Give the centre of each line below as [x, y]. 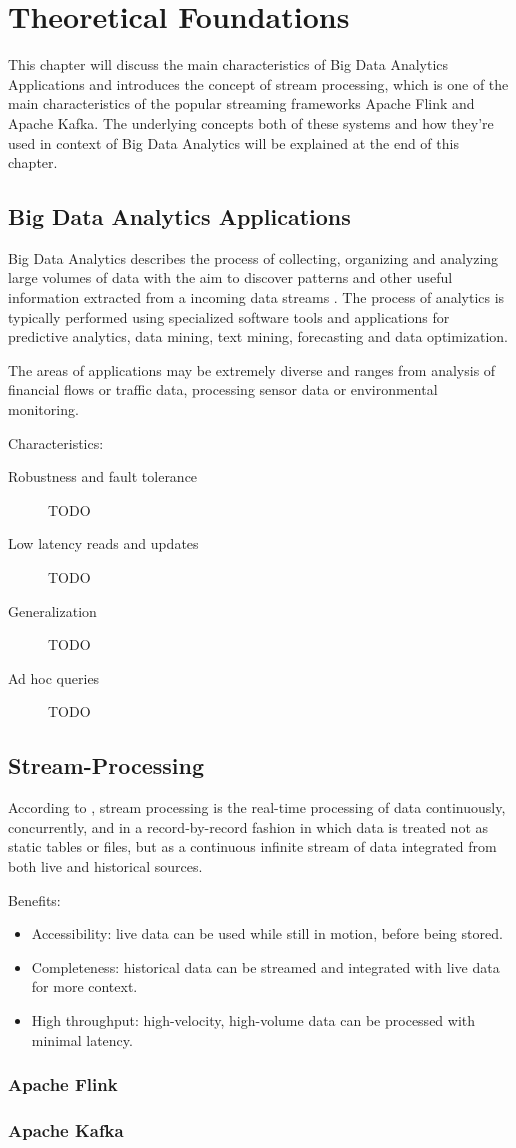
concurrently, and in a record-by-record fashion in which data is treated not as [248, 826]
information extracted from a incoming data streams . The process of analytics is [256, 297]
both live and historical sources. [105, 865]
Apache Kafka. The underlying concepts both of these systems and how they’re [251, 122]
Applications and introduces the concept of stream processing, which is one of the [258, 83]
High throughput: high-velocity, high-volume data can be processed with [253, 1019]
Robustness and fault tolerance [103, 476]
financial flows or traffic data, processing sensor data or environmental [223, 389]
